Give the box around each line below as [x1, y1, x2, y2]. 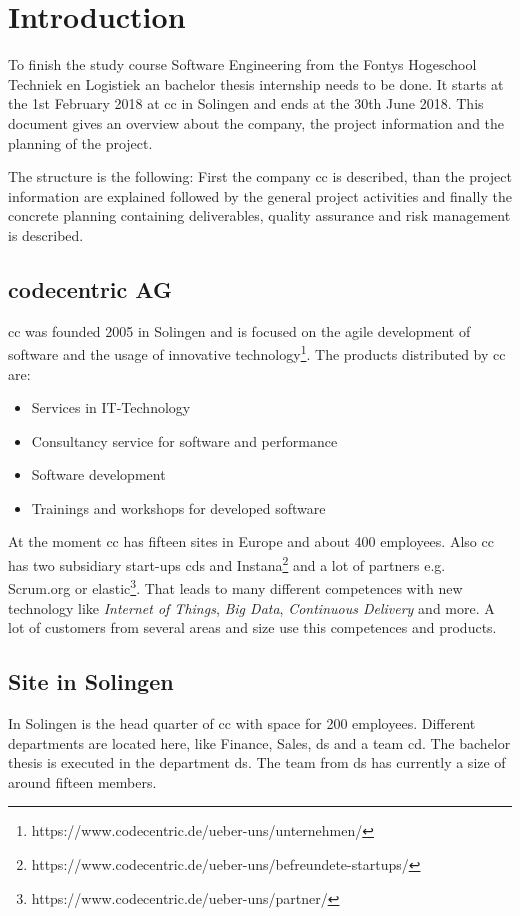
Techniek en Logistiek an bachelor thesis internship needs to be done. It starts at [8, 73, 504, 94]
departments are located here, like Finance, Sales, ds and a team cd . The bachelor [8, 732, 511, 753]
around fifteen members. [8, 771, 157, 792]
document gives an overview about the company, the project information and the [8, 112, 505, 133]
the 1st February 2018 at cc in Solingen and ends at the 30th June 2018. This [8, 93, 484, 114]
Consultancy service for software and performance [31, 430, 338, 451]
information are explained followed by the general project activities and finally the [8, 185, 512, 206]
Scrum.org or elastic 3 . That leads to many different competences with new [8, 575, 463, 598]
